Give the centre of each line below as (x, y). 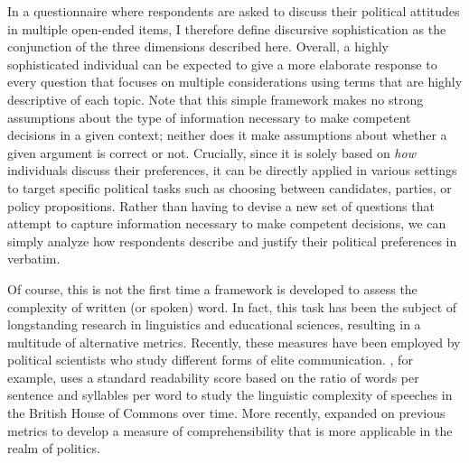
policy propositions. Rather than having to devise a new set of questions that (221, 205)
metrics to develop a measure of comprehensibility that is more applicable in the (230, 430)
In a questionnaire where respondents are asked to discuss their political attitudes (234, 11)
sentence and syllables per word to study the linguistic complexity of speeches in (230, 395)
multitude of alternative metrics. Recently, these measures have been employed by (234, 342)
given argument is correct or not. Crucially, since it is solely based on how (211, 152)
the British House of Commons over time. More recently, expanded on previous (226, 413)
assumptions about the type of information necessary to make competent (209, 117)
